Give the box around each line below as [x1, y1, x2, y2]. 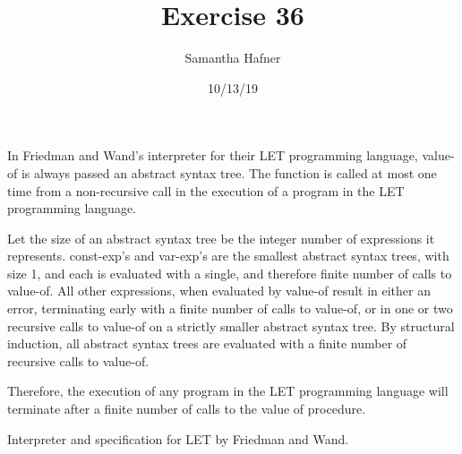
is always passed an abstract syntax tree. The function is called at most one [21, 163, 437, 182]
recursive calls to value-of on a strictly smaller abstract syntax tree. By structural [7, 316, 455, 335]
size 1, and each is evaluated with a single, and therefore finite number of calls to [7, 263, 452, 282]
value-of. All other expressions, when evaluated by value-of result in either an [7, 281, 431, 300]
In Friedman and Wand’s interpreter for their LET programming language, [7, 146, 418, 165]
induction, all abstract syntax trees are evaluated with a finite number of [7, 334, 407, 353]
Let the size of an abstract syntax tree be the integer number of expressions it [7, 228, 435, 247]
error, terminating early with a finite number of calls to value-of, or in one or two [7, 299, 453, 318]
